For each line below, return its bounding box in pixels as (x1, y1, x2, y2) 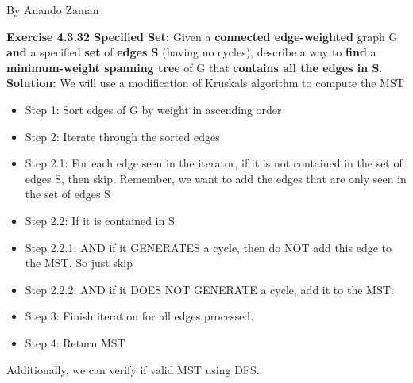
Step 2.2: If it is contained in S (25, 212, 175, 228)
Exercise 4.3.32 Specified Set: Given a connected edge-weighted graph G (6, 28, 398, 44)
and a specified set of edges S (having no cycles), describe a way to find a (6, 44, 376, 60)
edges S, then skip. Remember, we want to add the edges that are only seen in (25, 170, 407, 186)
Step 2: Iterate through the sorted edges (25, 128, 220, 144)
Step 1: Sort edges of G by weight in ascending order (25, 101, 282, 117)
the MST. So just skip (25, 255, 133, 271)
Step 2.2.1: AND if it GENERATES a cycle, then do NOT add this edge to (25, 239, 392, 255)
